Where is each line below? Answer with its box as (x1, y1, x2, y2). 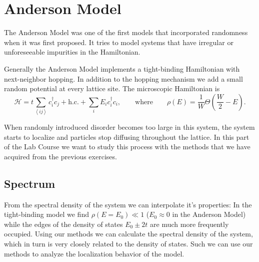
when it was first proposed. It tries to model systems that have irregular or (4, 37, 233, 47)
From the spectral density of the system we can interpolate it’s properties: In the (4, 199, 252, 209)
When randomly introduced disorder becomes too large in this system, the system (4, 122, 255, 132)
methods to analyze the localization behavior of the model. (4, 248, 184, 258)
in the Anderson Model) (172, 209, 246, 219)
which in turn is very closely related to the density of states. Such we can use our (4, 238, 253, 248)
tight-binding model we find (4, 209, 89, 219)
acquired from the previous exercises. (4, 151, 117, 161)
